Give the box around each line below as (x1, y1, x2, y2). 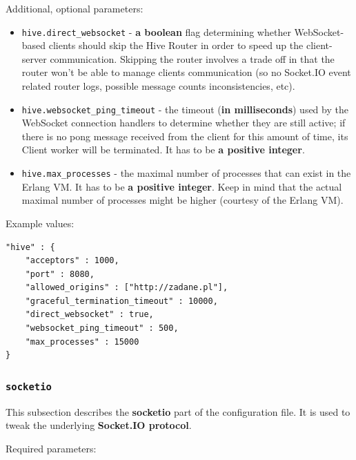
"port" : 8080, (25, 269, 95, 279)
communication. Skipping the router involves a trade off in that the (50, 51, 335, 66)
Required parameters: (6, 441, 97, 455)
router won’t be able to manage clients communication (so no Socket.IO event (21, 65, 351, 79)
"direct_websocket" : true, (25, 309, 154, 320)
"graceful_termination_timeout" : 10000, (25, 296, 218, 306)
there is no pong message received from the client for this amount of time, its (21, 128, 348, 143)
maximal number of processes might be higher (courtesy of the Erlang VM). (21, 193, 344, 207)
